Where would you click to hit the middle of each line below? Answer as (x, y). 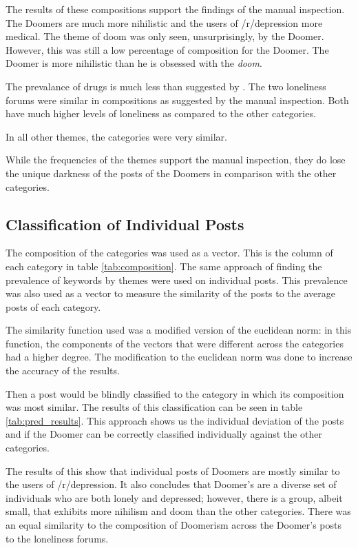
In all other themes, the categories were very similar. (116, 136)
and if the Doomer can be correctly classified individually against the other (164, 434)
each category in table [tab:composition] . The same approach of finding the (164, 266)
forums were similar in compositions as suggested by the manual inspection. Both (177, 100)
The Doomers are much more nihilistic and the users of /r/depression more (164, 22)
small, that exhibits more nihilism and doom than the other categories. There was (178, 511)
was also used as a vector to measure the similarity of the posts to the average (171, 293)
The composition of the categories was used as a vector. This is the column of (169, 253)
